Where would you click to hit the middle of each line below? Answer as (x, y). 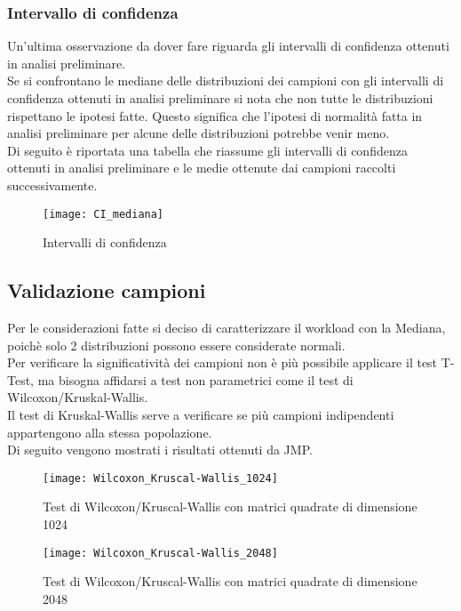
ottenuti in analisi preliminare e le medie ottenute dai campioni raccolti (202, 168)
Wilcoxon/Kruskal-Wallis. (78, 397)
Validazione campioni (107, 290)
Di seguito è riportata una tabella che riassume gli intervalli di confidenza (207, 150)
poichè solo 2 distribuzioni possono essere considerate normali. (176, 345)
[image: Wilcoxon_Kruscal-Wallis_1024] (160, 478)
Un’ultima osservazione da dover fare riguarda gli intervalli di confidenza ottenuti (228, 46)
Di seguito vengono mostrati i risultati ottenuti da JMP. (160, 450)
